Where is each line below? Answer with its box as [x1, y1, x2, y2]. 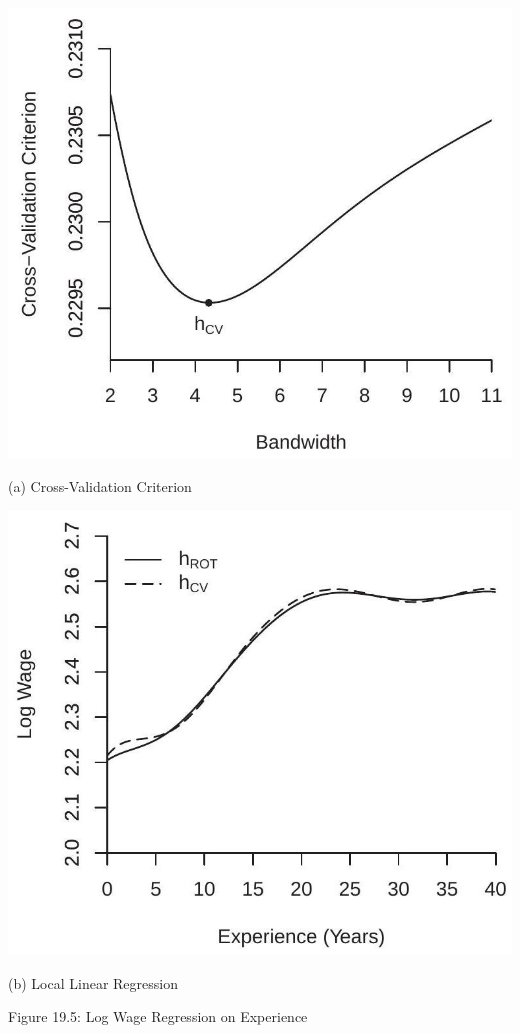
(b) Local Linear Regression [8, 972, 178, 993]
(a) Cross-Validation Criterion [8, 476, 192, 497]
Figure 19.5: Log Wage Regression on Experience [8, 1006, 308, 1027]
